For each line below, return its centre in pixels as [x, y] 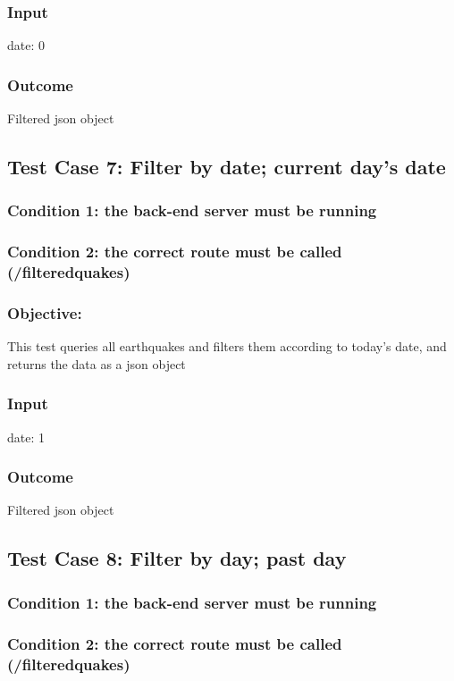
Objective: [45, 312]
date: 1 [26, 437]
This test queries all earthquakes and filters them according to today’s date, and [227, 346]
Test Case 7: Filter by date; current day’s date [227, 167]
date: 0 [26, 45]
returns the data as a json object [97, 363]
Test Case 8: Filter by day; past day [177, 558]
